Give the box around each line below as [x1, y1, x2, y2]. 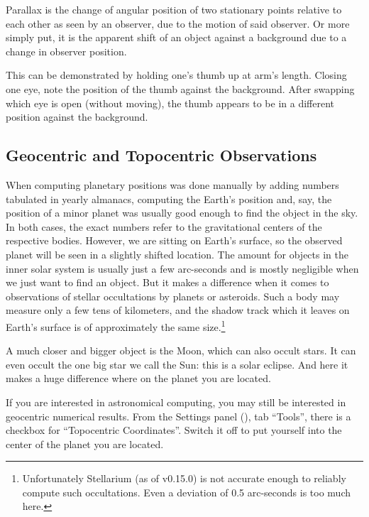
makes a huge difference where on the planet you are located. [6, 371, 271, 386]
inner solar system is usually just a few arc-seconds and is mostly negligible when [6, 261, 359, 276]
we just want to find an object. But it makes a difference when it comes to [6, 275, 329, 290]
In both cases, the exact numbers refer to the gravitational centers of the [6, 219, 322, 234]
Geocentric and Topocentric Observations [6, 144, 317, 166]
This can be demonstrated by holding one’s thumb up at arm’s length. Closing [6, 67, 347, 82]
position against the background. [6, 109, 148, 124]
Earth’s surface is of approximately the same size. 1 [6, 317, 226, 334]
